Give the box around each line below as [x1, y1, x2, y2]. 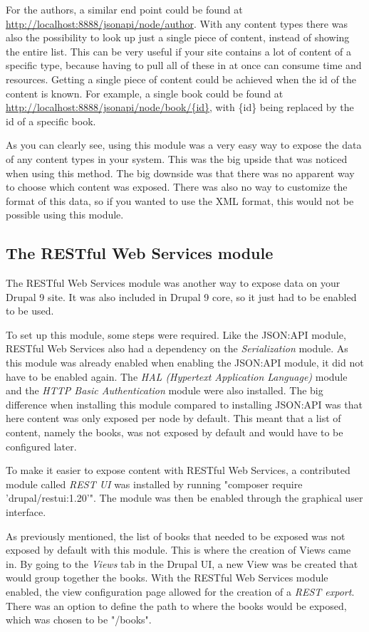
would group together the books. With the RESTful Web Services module [6, 570, 328, 585]
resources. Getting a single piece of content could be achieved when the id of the [6, 71, 356, 86]
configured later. [6, 438, 77, 453]
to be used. [6, 303, 54, 318]
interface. [6, 505, 46, 520]
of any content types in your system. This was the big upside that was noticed [6, 151, 348, 166]
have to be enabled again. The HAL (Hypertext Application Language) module [6, 369, 348, 384]
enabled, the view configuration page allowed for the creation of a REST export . [6, 584, 355, 599]
